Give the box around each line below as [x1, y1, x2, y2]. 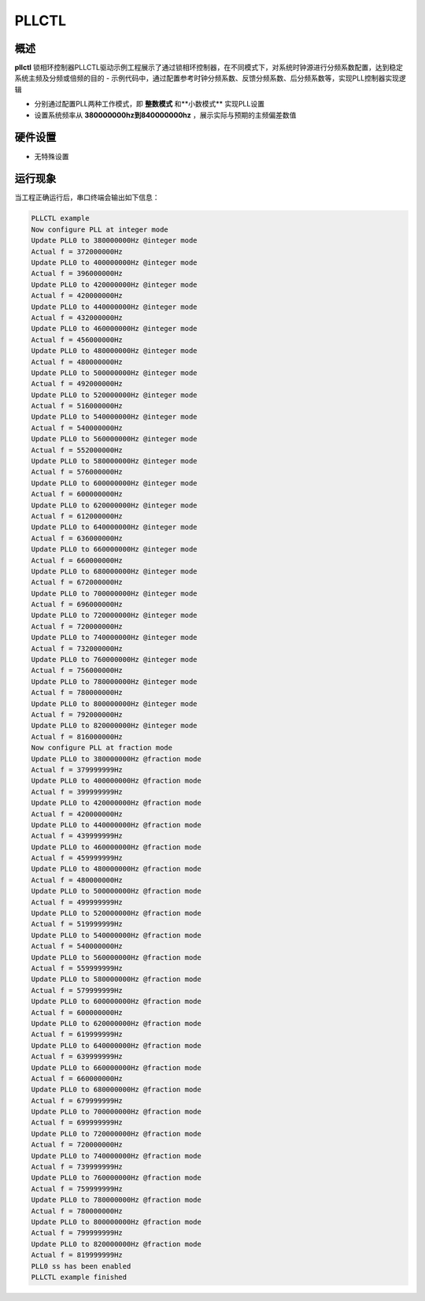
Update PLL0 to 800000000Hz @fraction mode [31, 1217, 202, 1226]
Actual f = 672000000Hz [31, 578, 124, 587]
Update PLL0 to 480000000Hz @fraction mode [31, 864, 202, 874]
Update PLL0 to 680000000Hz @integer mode [31, 567, 198, 575]
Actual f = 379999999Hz [31, 765, 124, 774]
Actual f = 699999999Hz [31, 1118, 124, 1127]
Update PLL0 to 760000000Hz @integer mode [31, 655, 198, 664]
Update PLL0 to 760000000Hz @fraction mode [31, 1173, 202, 1182]
